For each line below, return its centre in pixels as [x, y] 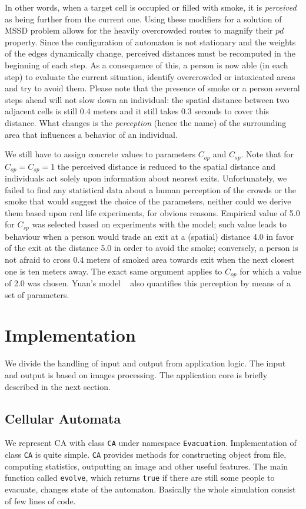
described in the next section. [58, 386]
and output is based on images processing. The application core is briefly [136, 375]
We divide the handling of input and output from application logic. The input [145, 363]
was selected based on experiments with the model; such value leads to [159, 224]
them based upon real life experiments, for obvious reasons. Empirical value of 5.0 [152, 212]
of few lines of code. [40, 500]
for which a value [270, 271]
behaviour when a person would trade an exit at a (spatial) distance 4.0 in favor [149, 236]
